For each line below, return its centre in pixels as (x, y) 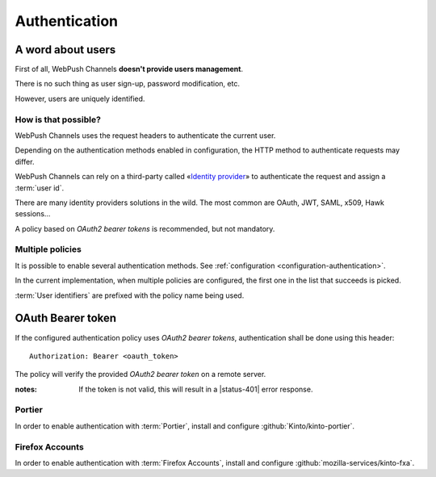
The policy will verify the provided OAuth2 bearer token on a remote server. (140, 374)
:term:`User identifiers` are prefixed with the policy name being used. (130, 295)
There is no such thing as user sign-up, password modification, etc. (127, 84)
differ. (25, 161)
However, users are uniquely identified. (80, 98)
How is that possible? (58, 119)
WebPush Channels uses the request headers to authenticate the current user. (145, 135)
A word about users (65, 50)
